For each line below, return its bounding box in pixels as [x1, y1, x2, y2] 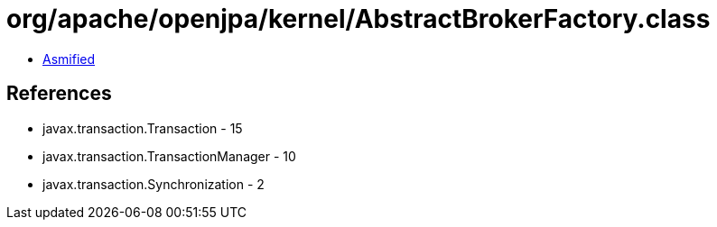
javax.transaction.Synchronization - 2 [42, 176, 265, 192]
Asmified [42, 50, 96, 67]
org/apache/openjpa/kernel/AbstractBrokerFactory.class [6, 4, 711, 34]
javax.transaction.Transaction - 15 [42, 120, 243, 136]
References [6, 82, 112, 105]
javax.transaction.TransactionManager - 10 [42, 148, 296, 164]
